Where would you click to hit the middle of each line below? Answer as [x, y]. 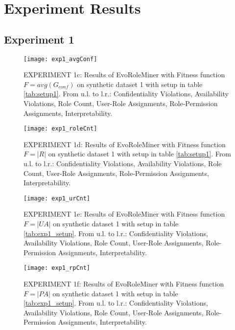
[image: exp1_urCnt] [57, 198]
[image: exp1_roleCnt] [60, 129]
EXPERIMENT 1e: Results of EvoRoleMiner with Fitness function [124, 214]
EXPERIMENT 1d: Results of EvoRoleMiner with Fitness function [125, 144]
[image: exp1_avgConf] [60, 59]
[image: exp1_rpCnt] [57, 268]
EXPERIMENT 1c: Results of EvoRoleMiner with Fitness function [124, 75]
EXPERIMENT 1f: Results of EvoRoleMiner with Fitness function [124, 284]
